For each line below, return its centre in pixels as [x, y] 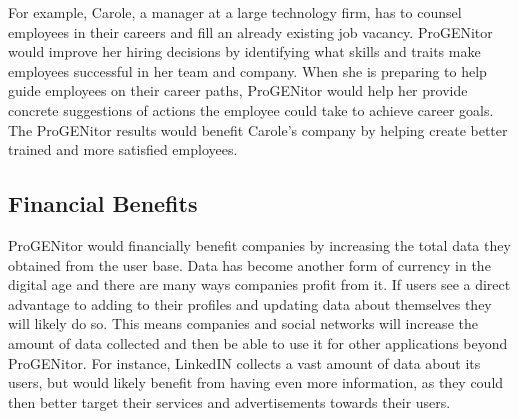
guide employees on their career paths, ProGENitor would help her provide [238, 90]
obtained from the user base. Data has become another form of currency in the [249, 264]
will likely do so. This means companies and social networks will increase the [243, 323]
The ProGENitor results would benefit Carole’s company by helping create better [258, 129]
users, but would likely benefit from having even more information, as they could [256, 382]
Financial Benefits [103, 203]
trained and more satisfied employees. [123, 149]
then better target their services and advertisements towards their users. [229, 401]
